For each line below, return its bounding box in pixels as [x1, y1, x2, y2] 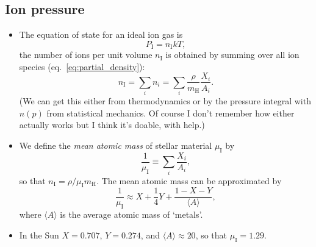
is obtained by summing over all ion [165, 48, 300, 61]
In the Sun [19, 228, 59, 241]
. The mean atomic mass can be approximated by [96, 174, 282, 187]
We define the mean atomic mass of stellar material [19, 139, 212, 152]
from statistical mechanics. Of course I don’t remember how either [46, 106, 295, 119]
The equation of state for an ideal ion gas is [19, 28, 183, 41]
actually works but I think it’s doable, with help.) [19, 118, 205, 131]
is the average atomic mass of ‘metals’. [60, 208, 203, 221]
